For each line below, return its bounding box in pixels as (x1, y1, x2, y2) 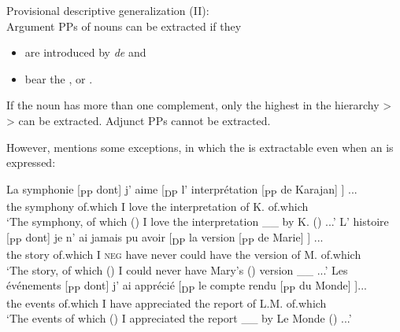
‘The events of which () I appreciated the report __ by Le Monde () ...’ (6, 310, 352, 326)
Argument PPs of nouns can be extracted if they (6, 17, 242, 34)
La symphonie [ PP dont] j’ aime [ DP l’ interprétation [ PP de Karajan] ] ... (6, 180, 357, 199)
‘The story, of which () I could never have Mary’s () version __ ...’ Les (6, 261, 348, 278)
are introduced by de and (24, 44, 146, 61)
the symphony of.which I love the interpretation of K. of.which (6, 197, 309, 214)
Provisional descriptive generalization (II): (6, 2, 209, 18)
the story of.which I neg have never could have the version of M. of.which (6, 246, 361, 263)
